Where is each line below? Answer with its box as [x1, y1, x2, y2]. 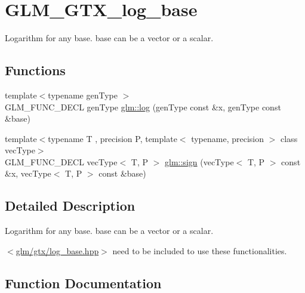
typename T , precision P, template [48, 132, 177, 144]
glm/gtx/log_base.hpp [16, 244, 99, 257]
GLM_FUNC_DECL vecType [5, 155, 118, 168]
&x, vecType [5, 167, 51, 180]
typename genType [48, 88, 118, 101]
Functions [5, 61, 66, 79]
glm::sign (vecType [165, 155, 234, 168]
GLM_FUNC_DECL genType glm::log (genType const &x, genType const [5, 100, 281, 113]
